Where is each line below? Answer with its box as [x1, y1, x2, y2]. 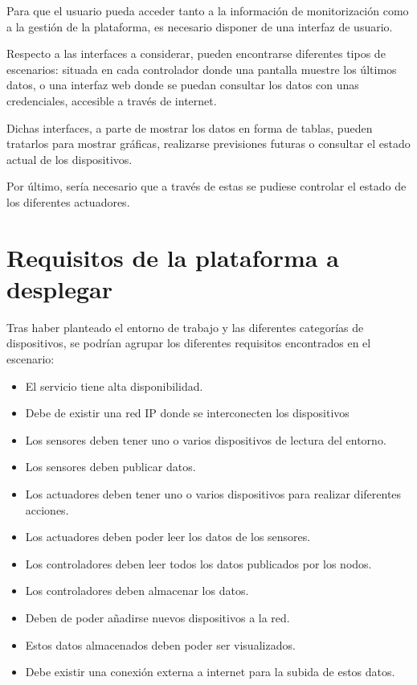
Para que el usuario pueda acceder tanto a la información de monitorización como [6, 2, 409, 18]
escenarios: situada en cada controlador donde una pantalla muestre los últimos [6, 60, 397, 77]
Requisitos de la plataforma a [6, 240, 339, 273]
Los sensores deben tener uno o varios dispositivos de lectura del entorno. [25, 431, 386, 448]
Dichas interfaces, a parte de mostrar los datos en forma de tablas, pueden [6, 119, 373, 136]
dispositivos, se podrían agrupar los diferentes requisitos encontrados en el [6, 334, 371, 351]
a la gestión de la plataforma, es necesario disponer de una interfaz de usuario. [6, 18, 393, 35]
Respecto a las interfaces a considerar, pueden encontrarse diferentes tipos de [6, 45, 386, 62]
